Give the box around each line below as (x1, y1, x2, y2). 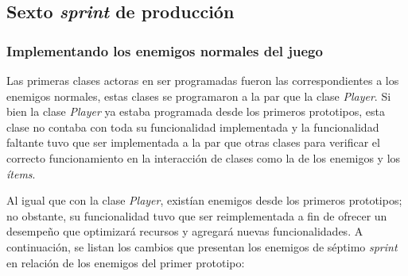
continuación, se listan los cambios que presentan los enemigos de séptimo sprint (6, 238, 398, 255)
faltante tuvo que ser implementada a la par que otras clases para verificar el (6, 134, 380, 151)
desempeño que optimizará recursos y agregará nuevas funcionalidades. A (6, 223, 363, 240)
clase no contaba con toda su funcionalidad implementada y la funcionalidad (6, 118, 379, 135)
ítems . (6, 165, 36, 182)
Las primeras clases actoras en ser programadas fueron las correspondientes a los (6, 72, 399, 88)
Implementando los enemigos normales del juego (6, 40, 323, 60)
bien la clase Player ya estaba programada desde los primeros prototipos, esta (6, 103, 386, 120)
